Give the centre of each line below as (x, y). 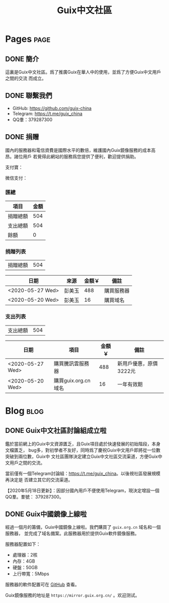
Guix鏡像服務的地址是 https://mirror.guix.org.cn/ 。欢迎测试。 (72, 595)
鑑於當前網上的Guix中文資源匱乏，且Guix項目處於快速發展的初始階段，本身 (83, 444)
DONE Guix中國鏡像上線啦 (46, 514)
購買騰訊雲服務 (71, 363)
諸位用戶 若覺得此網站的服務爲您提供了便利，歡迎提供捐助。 (76, 156)
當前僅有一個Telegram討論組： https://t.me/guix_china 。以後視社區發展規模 (83, 473)
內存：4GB (24, 561)
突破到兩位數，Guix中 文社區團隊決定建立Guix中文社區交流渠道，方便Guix (82, 456)
